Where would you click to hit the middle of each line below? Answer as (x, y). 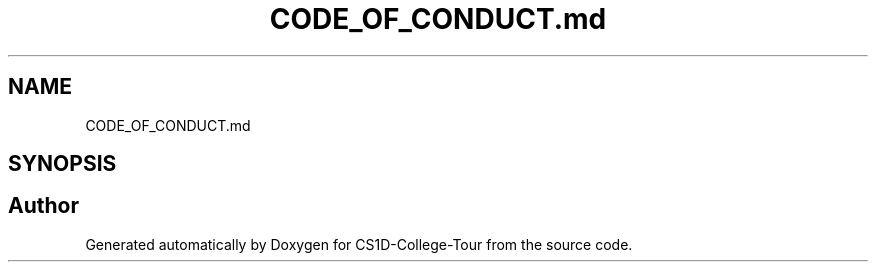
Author (43, 206)
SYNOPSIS (62, 164)
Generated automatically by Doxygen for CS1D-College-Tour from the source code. (359, 244)
